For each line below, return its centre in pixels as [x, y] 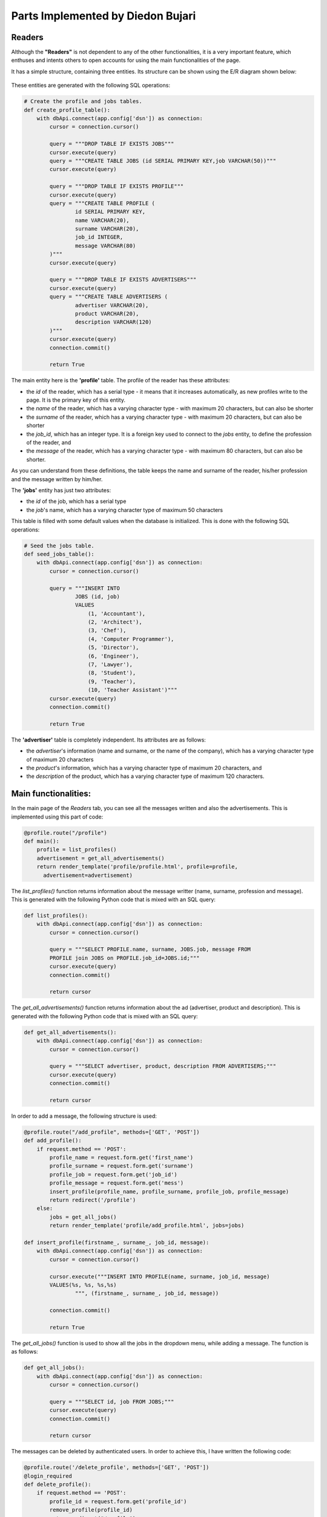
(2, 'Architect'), [115, 622]
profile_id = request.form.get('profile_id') [118, 1501]
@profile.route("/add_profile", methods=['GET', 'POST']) [112, 1132]
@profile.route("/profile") [65, 833]
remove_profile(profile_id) [91, 1510]
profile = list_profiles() [77, 850]
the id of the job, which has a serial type [76, 501]
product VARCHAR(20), [107, 313]
